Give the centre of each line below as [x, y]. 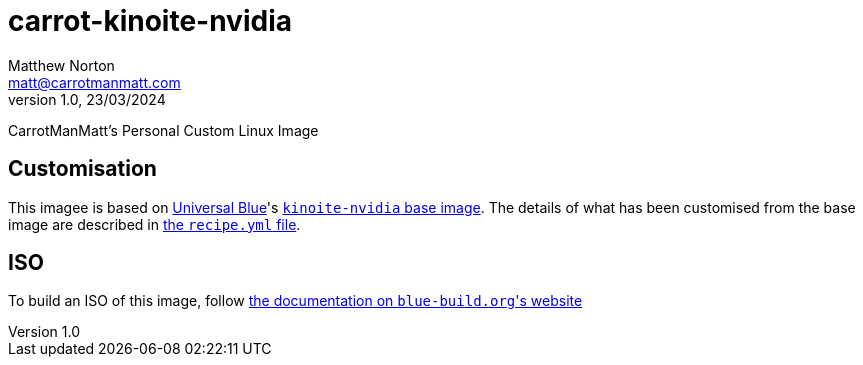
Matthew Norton [61, 65]
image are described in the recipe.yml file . [154, 224]
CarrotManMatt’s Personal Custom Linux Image [163, 130]
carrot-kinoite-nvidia [150, 21]
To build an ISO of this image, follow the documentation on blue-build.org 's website [295, 301]
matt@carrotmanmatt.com [94, 82]
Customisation [82, 169]
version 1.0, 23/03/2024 [87, 99]
